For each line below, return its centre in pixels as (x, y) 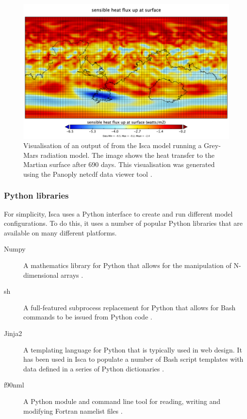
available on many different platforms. (60, 232)
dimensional (41, 275)
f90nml (14, 385)
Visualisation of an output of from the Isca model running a (113, 145)
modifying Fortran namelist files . (73, 411)
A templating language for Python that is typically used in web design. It (133, 349)
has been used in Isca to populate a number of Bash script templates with (133, 359)
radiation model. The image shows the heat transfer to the (128, 155)
